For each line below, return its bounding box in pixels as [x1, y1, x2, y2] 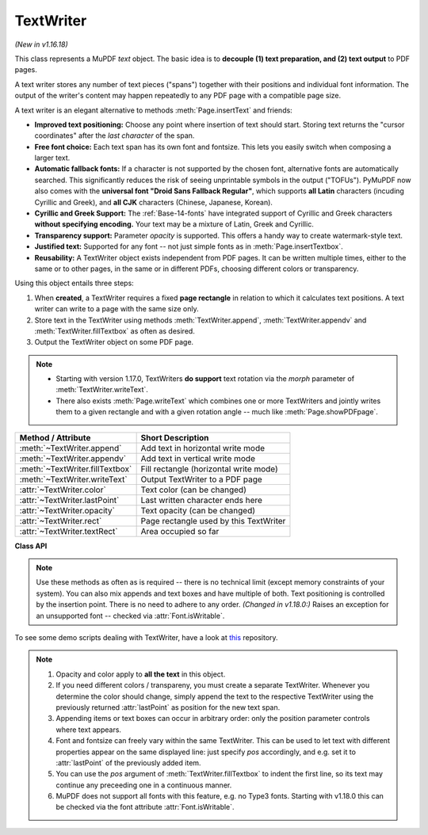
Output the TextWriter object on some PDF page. [34, 337, 194, 347]
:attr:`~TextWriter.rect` [19, 515, 102, 526]
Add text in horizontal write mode [140, 442, 266, 453]
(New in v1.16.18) [14, 40, 69, 49]
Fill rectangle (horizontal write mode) [140, 463, 279, 475]
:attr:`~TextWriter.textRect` [19, 525, 118, 536]
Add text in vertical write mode [140, 452, 255, 463]
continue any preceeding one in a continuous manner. [55, 780, 232, 790]
